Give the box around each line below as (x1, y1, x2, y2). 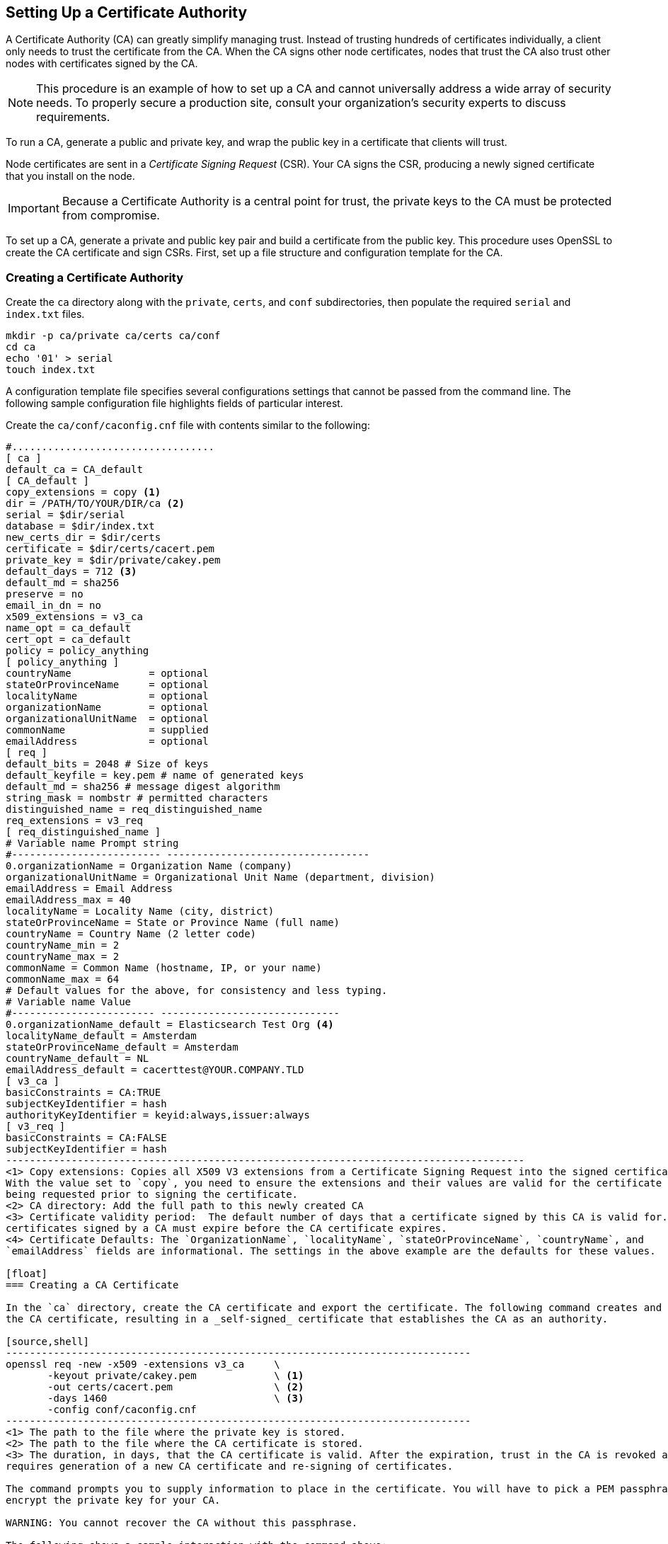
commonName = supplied (6, 724, 209, 736)
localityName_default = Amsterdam (6, 1030, 197, 1042)
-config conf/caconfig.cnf (47, 1404, 197, 1416)
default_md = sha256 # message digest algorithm (6, 781, 280, 793)
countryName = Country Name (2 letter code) (6, 928, 257, 940)
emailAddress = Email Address (6, 883, 173, 895)
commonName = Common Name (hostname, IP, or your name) (6, 962, 322, 974)
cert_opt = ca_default (6, 634, 132, 646)
